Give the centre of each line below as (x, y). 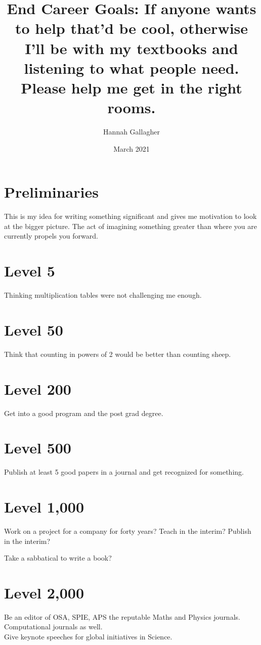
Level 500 (38, 448)
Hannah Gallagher (132, 132)
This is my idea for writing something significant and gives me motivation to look (130, 216)
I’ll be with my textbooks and (132, 48)
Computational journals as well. (53, 627)
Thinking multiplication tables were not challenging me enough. (103, 295)
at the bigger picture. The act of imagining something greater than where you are (131, 226)
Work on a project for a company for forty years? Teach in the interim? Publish (128, 531)
